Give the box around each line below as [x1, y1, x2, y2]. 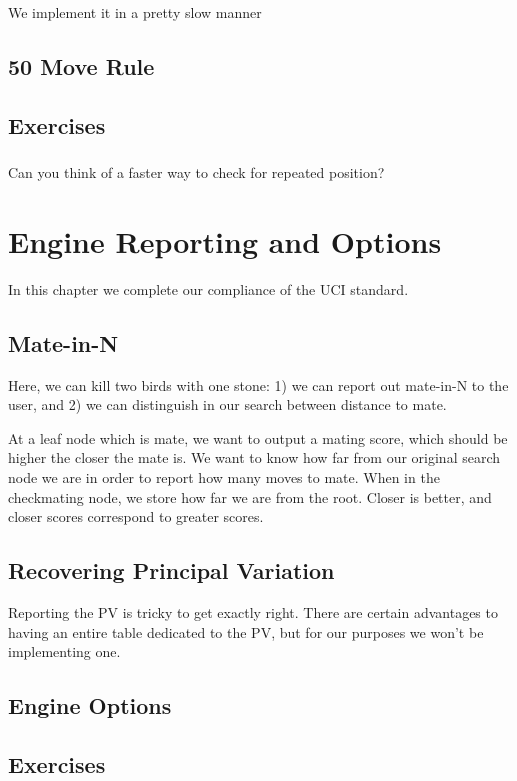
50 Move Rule [8, 50, 155, 81]
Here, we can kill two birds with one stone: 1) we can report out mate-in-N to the [8, 374, 509, 395]
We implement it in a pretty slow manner [8, 2, 262, 22]
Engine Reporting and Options [8, 220, 442, 261]
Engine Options [8, 690, 172, 721]
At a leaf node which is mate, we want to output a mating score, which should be [8, 427, 508, 448]
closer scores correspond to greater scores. [8, 506, 264, 527]
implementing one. [8, 641, 121, 662]
